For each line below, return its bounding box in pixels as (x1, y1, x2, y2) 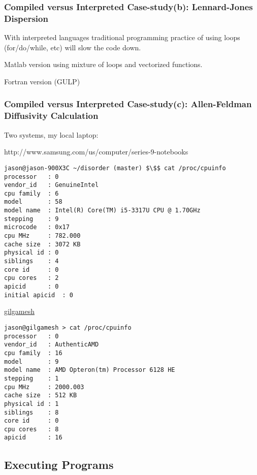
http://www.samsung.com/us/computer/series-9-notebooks (4, 146, 188, 157)
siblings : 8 (4, 408, 59, 416)
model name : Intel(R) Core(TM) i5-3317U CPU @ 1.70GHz (4, 207, 201, 214)
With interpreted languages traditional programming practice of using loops (4, 32, 240, 43)
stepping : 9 (4, 215, 59, 223)
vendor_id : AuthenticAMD (4, 341, 99, 349)
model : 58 (4, 198, 62, 206)
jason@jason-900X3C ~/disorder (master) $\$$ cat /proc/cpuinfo (4, 164, 226, 172)
